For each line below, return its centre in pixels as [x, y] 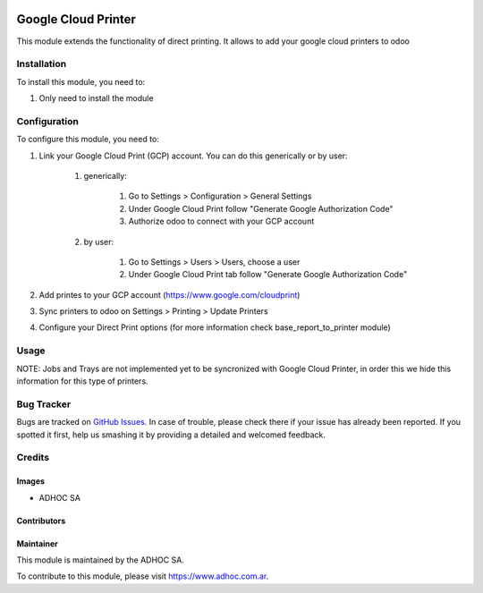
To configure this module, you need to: [88, 140]
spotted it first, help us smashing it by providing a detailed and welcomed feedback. [171, 435]
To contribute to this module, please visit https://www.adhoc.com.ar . [143, 576]
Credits [33, 458]
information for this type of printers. [82, 381]
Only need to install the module [96, 98]
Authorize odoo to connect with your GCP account [221, 221]
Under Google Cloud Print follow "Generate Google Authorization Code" [261, 208]
